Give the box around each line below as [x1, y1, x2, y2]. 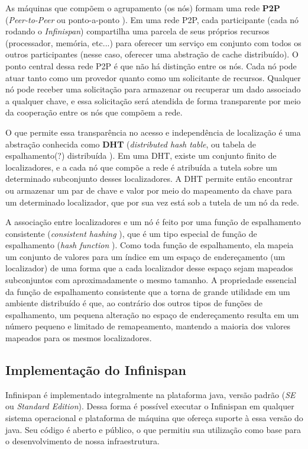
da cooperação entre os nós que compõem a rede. [5, 106, 183, 118]
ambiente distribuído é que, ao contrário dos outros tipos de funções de [5, 297, 262, 309]
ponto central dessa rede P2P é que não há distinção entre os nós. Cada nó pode [5, 59, 297, 72]
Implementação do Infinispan [5, 361, 186, 379]
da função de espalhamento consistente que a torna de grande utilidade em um [5, 285, 290, 297]
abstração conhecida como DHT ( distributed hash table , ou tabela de [5, 137, 256, 150]
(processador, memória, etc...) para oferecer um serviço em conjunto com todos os [5, 36, 301, 49]
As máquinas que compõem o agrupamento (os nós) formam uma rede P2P [5, 2, 280, 14]
